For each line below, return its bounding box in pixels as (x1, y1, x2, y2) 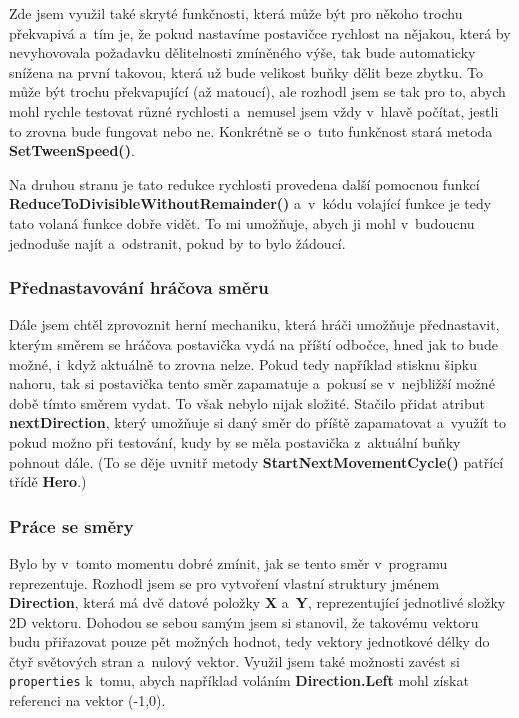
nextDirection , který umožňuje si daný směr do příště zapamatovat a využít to (9, 412, 506, 433)
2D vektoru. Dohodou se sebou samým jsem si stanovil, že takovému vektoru (9, 611, 479, 632)
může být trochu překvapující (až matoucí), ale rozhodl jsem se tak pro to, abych (9, 81, 506, 102)
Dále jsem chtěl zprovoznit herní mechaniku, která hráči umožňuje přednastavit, (9, 314, 500, 335)
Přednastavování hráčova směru (9, 275, 269, 300)
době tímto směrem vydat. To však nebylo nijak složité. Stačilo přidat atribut (9, 392, 485, 413)
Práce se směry (9, 513, 134, 538)
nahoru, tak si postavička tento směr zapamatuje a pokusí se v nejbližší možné (9, 373, 495, 394)
